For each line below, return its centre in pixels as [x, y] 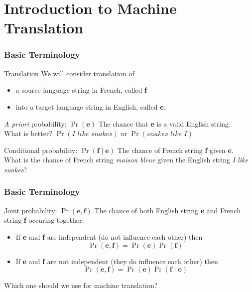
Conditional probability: [41, 150]
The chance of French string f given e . [175, 150]
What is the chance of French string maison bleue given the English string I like [126, 160]
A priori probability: [35, 123]
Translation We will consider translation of [69, 73]
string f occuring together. [44, 220]
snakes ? [15, 169]
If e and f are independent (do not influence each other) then [109, 236]
